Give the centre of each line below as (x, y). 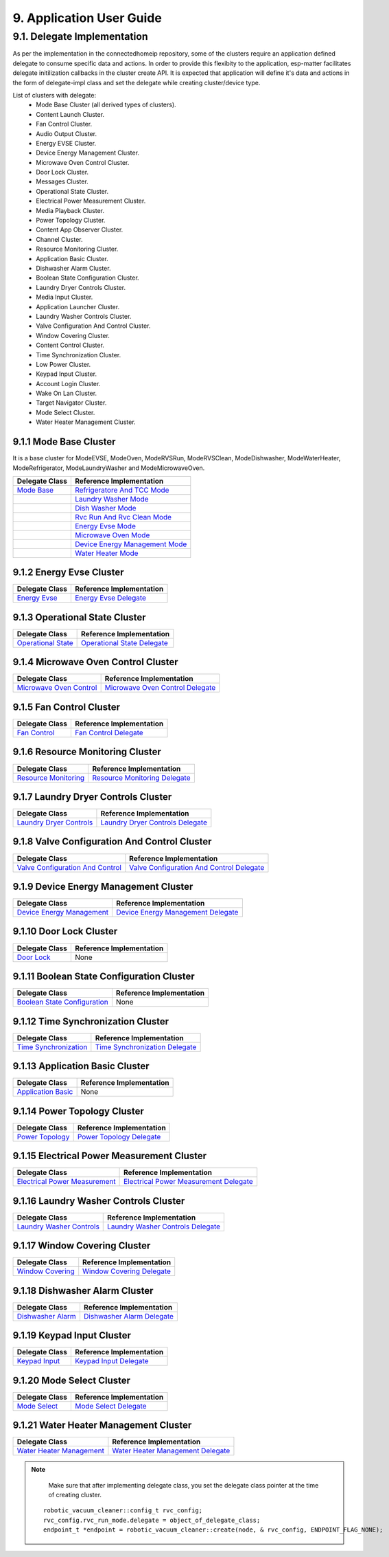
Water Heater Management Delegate (171, 1451)
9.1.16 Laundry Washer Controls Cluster (99, 1201)
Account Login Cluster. (68, 383)
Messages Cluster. (62, 181)
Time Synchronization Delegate (146, 1046)
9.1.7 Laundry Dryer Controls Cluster (92, 797)
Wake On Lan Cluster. (67, 393)
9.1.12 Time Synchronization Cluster (91, 1021)
